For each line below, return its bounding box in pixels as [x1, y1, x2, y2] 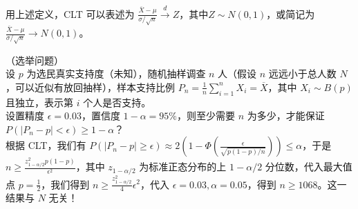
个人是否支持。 [83, 94, 151, 109]
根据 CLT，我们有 [6, 138, 86, 152]
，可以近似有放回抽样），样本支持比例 [6, 79, 175, 94]
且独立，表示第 [6, 94, 73, 109]
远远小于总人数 [268, 66, 337, 81]
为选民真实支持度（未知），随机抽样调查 [26, 66, 206, 81]
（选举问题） [6, 52, 64, 67]
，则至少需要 [177, 108, 236, 123]
